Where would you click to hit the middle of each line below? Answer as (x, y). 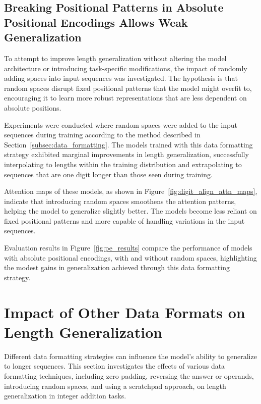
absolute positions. (33, 107)
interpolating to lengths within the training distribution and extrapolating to (123, 164)
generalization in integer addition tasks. (65, 396)
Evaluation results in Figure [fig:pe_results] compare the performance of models (128, 248)
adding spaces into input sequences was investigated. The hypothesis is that (121, 78)
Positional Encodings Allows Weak (96, 22)
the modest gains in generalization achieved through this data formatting (117, 267)
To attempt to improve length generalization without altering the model (115, 58)
